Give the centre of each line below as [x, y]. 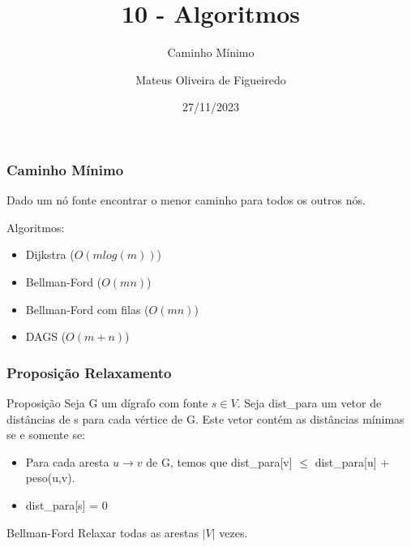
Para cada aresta [67, 461]
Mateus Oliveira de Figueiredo [211, 79]
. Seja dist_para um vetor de [309, 402]
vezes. [233, 532]
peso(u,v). [50, 478]
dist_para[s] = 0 [66, 504]
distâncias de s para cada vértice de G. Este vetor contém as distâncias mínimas [205, 418]
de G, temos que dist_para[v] [219, 461]
